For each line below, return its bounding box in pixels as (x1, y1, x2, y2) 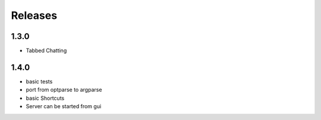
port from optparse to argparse (26, 86, 102, 93)
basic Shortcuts (26, 95, 65, 102)
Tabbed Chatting (26, 47, 67, 54)
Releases (11, 9, 58, 22)
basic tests (26, 77, 53, 85)
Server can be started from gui (26, 103, 102, 110)
